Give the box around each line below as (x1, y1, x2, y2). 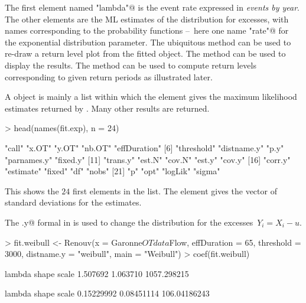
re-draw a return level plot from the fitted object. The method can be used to (5, 47, 286, 60)
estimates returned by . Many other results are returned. (5, 102, 210, 114)
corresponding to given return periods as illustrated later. (5, 70, 213, 83)
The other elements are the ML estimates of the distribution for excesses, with (5, 12, 289, 25)
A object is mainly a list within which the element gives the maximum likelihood (5, 90, 297, 103)
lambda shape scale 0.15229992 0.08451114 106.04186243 (5, 287, 210, 299)
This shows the (5, 184, 59, 197)
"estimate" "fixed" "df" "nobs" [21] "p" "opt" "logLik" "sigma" (5, 165, 220, 177)
